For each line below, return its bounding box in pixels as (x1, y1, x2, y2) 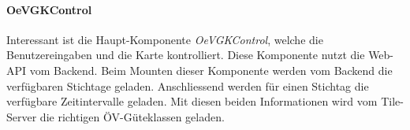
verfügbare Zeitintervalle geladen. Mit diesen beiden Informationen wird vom (6, 93, 378, 110)
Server (6, 108, 37, 124)
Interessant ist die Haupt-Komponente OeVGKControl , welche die (6, 31, 323, 47)
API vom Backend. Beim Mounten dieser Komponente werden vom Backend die (6, 61, 393, 78)
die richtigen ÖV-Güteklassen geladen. (39, 108, 225, 124)
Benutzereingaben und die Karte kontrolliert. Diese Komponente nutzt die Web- (6, 46, 394, 63)
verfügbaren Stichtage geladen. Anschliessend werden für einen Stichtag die (6, 77, 369, 94)
